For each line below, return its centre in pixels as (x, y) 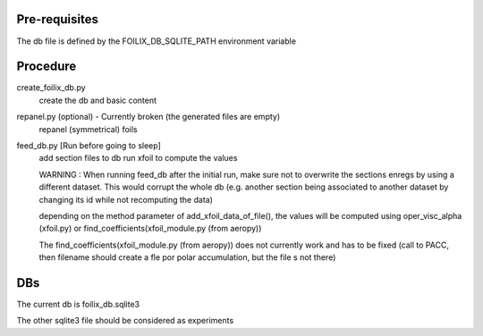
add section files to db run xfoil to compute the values (138, 158)
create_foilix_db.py (51, 88)
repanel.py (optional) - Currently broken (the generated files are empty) (148, 117)
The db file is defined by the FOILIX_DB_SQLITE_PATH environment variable (157, 41)
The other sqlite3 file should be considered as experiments (125, 321)
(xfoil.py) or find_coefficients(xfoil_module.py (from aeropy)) (150, 229)
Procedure (47, 67)
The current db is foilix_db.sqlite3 (78, 305)
